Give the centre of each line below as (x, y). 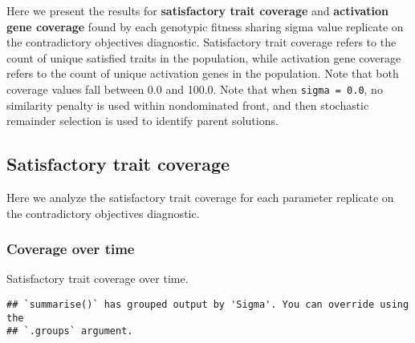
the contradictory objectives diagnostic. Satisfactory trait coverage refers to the (201, 42)
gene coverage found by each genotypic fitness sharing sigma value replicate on (205, 26)
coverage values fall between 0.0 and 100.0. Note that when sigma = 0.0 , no (195, 89)
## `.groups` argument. (70, 331)
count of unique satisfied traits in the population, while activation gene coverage (204, 57)
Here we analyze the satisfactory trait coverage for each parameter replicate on (200, 198)
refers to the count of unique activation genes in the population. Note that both (203, 73)
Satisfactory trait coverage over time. (98, 278)
